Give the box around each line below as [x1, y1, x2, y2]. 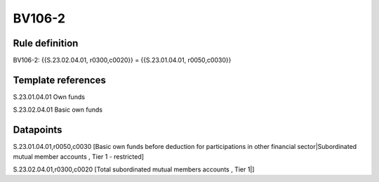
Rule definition [13, 37, 79, 49]
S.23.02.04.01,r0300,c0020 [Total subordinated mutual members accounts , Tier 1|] [13, 165, 255, 174]
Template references [13, 74, 107, 86]
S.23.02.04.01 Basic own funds [13, 105, 103, 114]
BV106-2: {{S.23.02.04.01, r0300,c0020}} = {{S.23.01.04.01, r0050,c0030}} [13, 56, 232, 65]
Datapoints [13, 124, 62, 136]
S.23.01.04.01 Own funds [13, 92, 86, 101]
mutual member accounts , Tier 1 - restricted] [13, 152, 144, 161]
